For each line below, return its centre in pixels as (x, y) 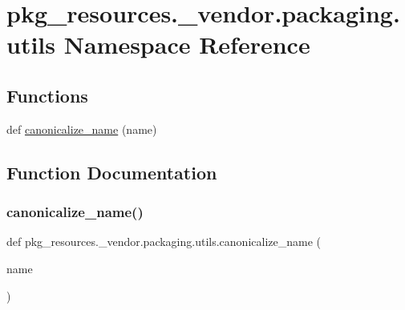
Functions (47, 95)
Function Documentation (112, 172)
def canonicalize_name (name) (82, 129)
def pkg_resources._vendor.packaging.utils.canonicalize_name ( (164, 242)
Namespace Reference (187, 44)
